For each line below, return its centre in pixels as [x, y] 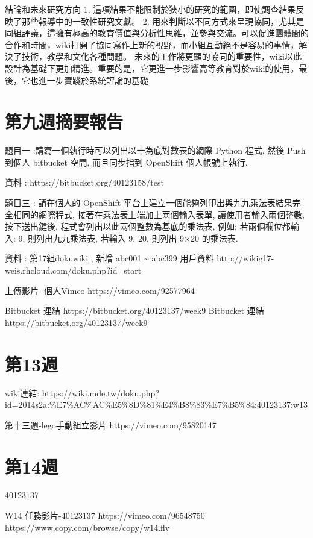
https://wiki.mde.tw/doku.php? [101, 393]
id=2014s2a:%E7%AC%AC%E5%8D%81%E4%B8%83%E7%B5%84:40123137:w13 [156, 405]
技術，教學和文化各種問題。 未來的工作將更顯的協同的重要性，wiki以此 [161, 56]
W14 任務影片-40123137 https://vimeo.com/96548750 [105, 515]
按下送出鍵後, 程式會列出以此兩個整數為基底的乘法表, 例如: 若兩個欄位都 [148, 226]
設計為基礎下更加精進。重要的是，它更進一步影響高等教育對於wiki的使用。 [152, 68]
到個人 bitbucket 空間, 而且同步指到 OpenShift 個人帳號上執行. [126, 162]
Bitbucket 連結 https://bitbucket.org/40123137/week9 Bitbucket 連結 [134, 311]
